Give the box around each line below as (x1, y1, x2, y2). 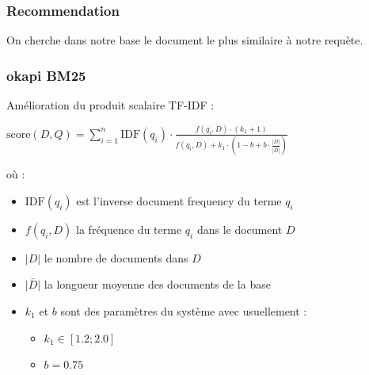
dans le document (196, 220, 283, 237)
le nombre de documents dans (44, 249, 188, 266)
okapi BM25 (6, 65, 86, 85)
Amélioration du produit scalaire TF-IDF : (6, 97, 215, 113)
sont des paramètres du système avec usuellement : (60, 303, 307, 320)
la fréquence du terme (76, 220, 182, 237)
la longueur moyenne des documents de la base (44, 276, 271, 293)
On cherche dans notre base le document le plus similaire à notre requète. (6, 32, 363, 48)
